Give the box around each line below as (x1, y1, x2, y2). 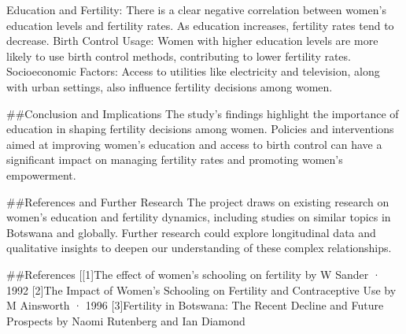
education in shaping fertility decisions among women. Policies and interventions (6, 121, 394, 137)
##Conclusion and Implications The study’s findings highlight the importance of (6, 105, 399, 121)
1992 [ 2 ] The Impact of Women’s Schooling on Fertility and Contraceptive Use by (6, 281, 397, 298)
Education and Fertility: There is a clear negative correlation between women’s (6, 2, 386, 17)
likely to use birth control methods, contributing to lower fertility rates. (6, 47, 351, 64)
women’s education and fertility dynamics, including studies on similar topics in (6, 209, 391, 225)
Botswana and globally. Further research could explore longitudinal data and (6, 224, 376, 240)
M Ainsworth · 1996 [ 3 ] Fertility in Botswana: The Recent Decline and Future (6, 297, 384, 314)
